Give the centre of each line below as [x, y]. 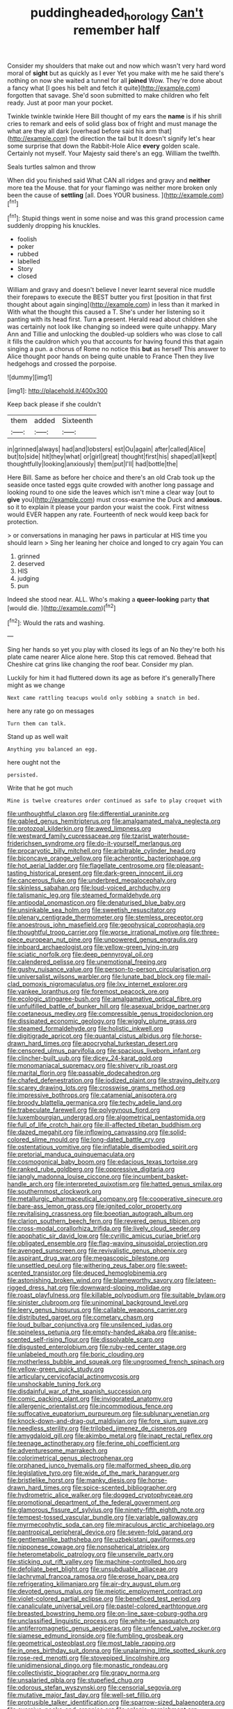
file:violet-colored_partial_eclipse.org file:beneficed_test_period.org [104, 1599]
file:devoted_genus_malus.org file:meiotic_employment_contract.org [105, 1591]
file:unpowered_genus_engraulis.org [146, 940]
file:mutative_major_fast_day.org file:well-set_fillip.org [84, 1695]
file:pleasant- [185, 866]
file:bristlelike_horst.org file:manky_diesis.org [72, 1480]
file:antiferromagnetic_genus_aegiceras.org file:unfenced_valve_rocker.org [114, 1628]
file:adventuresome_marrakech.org [57, 1450]
